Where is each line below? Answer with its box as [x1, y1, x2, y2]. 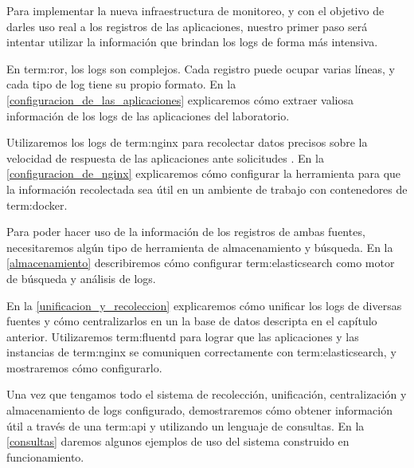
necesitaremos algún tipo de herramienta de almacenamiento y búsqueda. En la [6, 238, 393, 255]
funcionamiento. [6, 448, 84, 465]
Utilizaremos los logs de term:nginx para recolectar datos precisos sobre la [6, 134, 368, 151]
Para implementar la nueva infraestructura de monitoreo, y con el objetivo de [6, 2, 385, 18]
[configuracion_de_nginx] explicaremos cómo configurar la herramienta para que [6, 165, 401, 182]
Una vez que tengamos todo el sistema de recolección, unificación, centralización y [6, 386, 407, 403]
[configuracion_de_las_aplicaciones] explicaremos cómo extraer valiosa [6, 91, 354, 108]
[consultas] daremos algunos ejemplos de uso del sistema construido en [6, 433, 350, 450]
